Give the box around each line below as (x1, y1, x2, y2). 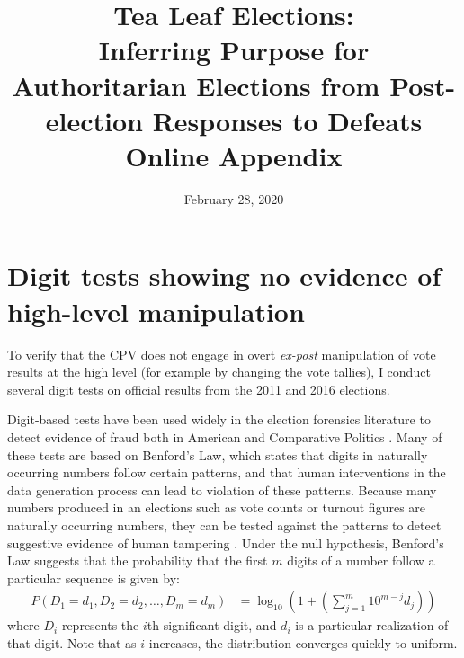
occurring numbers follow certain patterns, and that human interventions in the (7, 463, 446, 482)
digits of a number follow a (287, 551, 435, 570)
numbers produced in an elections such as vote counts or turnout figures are (7, 498, 426, 517)
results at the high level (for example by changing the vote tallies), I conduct (7, 362, 431, 381)
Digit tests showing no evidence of (7, 257, 442, 294)
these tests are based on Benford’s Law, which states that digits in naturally (7, 445, 428, 464)
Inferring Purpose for (98, 31, 370, 68)
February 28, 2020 (183, 189, 284, 208)
